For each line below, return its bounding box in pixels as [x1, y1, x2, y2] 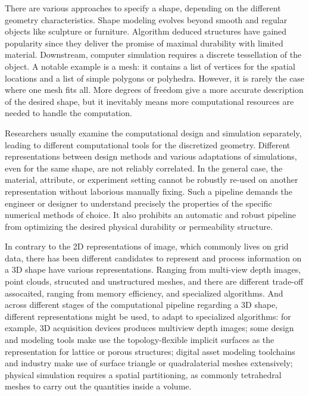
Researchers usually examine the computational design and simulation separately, [5, 126, 302, 139]
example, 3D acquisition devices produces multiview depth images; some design [5, 322, 294, 334]
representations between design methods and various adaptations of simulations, [5, 150, 297, 163]
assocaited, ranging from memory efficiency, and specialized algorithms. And [5, 286, 283, 299]
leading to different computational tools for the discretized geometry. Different [5, 138, 291, 151]
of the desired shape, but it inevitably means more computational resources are [5, 95, 294, 107]
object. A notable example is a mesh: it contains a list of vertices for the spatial [5, 60, 295, 72]
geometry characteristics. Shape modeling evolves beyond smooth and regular [5, 13, 288, 26]
